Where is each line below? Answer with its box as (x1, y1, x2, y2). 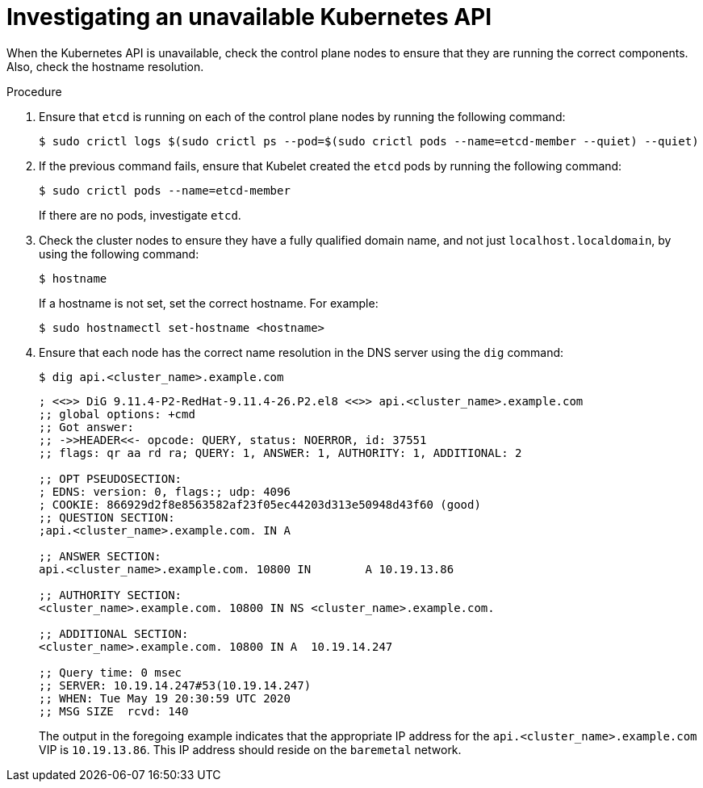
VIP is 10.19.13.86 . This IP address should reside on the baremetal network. (39, 742, 462, 757)
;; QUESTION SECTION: (39, 510, 175, 524)
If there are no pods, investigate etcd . (39, 207, 241, 222)
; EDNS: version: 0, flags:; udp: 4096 (39, 484, 291, 498)
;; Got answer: (39, 420, 135, 434)
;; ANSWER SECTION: (39, 549, 161, 563)
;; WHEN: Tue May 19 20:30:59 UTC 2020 (39, 691, 291, 705)
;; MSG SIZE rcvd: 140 (39, 704, 189, 718)
